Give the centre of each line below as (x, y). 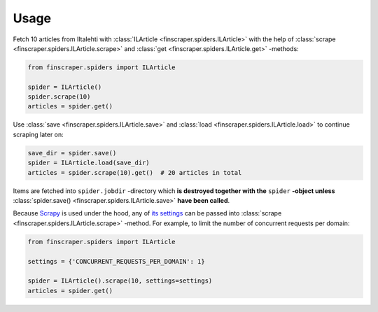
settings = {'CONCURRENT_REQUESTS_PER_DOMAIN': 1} (117, 261)
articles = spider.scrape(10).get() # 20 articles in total (135, 172)
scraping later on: (38, 134)
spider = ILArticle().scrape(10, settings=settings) (120, 281)
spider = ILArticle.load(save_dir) (89, 163)
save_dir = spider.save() (72, 153)
